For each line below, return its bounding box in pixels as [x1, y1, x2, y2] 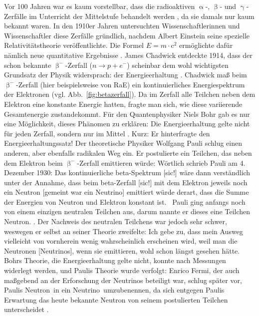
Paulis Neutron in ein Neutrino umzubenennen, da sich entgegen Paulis [4, 285, 225, 295]
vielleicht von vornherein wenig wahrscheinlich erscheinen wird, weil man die [4, 236, 238, 246]
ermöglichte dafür [179, 40, 233, 50]
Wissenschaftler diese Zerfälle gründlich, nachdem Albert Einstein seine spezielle [4, 30, 250, 40]
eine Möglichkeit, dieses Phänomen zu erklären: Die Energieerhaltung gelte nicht [4, 118, 250, 129]
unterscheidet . [4, 304, 49, 315]
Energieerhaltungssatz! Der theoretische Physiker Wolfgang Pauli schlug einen [4, 138, 242, 148]
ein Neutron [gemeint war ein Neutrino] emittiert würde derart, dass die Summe [4, 187, 249, 197]
